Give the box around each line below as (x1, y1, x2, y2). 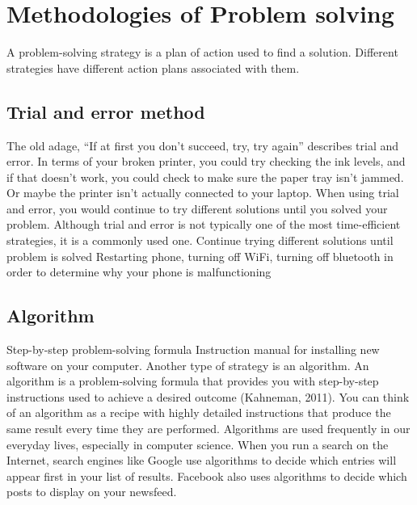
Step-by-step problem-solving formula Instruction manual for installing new (6, 341, 380, 358)
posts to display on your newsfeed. (6, 483, 177, 500)
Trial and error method (6, 99, 205, 124)
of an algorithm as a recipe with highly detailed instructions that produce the (6, 404, 391, 421)
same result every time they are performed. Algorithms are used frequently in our (6, 420, 411, 437)
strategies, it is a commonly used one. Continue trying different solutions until (6, 232, 394, 249)
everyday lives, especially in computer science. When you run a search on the (6, 436, 389, 452)
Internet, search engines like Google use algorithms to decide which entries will (6, 452, 397, 469)
